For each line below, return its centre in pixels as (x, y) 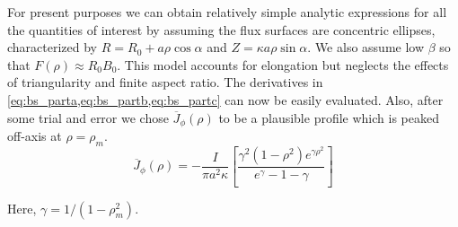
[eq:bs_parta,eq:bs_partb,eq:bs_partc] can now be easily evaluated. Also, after (225, 99)
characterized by (53, 47)
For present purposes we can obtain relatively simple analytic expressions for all (227, 12)
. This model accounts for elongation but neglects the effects (283, 64)
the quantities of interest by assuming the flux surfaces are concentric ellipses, (221, 29)
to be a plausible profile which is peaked (329, 117)
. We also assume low (366, 47)
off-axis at (35, 136)
